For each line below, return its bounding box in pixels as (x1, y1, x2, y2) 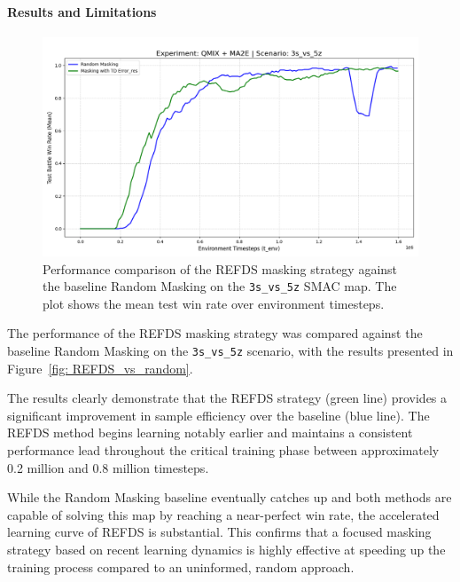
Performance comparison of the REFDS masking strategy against (43, 259, 398, 278)
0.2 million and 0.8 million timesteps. (7, 458, 209, 476)
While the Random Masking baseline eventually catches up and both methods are (7, 488, 452, 507)
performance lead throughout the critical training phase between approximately (7, 441, 440, 460)
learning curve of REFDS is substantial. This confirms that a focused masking (7, 523, 432, 541)
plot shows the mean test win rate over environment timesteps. (43, 294, 385, 312)
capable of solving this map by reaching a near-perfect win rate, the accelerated (7, 505, 440, 523)
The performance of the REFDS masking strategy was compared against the (7, 324, 423, 342)
